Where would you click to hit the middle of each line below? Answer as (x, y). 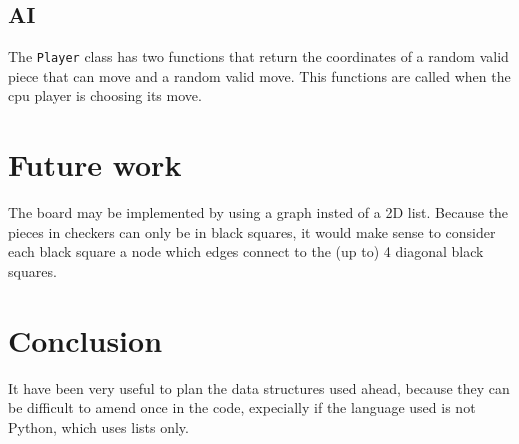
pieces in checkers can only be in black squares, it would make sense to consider (252, 231)
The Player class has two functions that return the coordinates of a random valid (258, 56)
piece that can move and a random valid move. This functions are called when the (259, 75)
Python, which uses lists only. (98, 426)
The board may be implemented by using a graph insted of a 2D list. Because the (258, 212)
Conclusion (85, 339)
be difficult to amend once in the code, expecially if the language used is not (242, 407)
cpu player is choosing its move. (105, 95)
